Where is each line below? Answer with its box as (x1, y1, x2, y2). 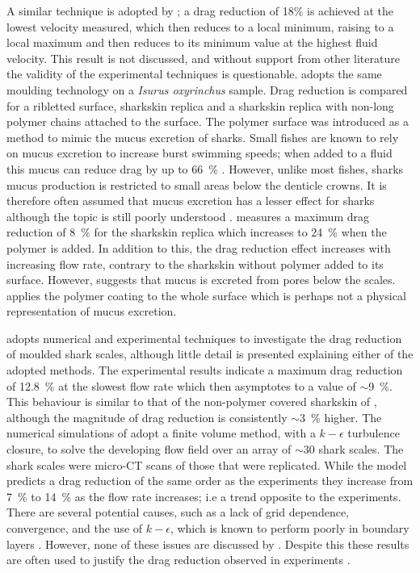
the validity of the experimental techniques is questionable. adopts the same (6, 65, 382, 82)
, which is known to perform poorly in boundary (170, 520, 409, 536)
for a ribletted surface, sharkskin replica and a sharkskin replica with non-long (6, 97, 394, 114)
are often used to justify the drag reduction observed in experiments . (6, 551, 351, 568)
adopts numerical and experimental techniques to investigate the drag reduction (6, 329, 402, 346)
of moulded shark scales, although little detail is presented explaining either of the (6, 345, 414, 362)
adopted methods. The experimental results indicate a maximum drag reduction (6, 362, 403, 379)
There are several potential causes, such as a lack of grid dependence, (6, 504, 349, 521)
